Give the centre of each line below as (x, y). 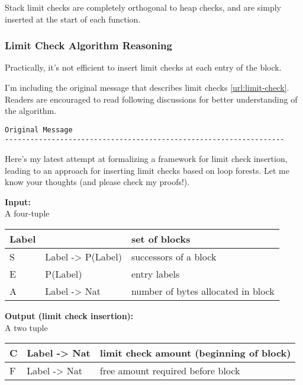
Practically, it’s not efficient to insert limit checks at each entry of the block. (143, 67)
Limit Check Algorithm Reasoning (88, 45)
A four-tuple (27, 213)
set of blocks (161, 239)
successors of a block (174, 257)
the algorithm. (31, 111)
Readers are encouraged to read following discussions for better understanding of (151, 99)
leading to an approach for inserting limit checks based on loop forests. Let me (147, 170)
